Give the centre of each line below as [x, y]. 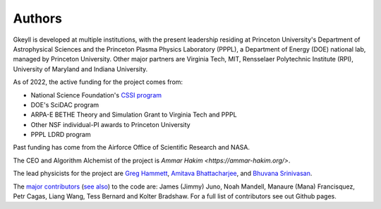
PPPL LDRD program [61, 135]
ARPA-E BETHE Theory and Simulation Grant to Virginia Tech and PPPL [134, 115]
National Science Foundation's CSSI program [96, 95]
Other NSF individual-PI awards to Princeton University [110, 124]
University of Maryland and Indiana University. [80, 69]
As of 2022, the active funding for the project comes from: [98, 82]
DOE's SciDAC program [65, 104]
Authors [38, 18]
